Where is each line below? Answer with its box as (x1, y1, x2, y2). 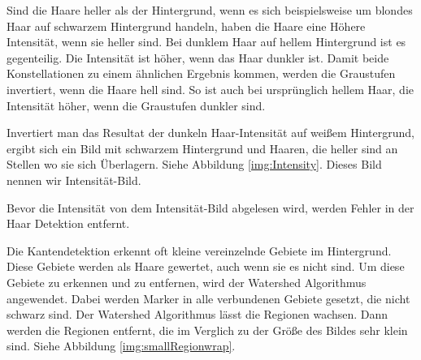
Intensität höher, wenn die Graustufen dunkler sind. (7, 96, 266, 114)
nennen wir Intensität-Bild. (7, 171, 141, 188)
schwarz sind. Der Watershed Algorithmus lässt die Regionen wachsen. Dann (7, 306, 388, 323)
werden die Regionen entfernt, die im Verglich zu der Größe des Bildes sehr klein (7, 321, 408, 338)
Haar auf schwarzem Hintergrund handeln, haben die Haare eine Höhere (7, 17, 366, 34)
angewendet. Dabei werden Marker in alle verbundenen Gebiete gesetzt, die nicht (7, 289, 410, 306)
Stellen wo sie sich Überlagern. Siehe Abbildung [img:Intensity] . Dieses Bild (7, 156, 382, 173)
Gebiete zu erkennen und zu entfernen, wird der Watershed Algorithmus (7, 273, 367, 290)
